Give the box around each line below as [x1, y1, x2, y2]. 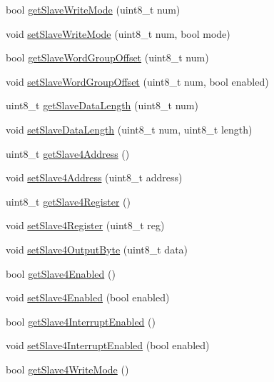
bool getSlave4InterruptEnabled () [6, 313, 156, 328]
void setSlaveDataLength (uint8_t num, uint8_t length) [6, 121, 253, 136]
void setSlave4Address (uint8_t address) [6, 170, 183, 185]
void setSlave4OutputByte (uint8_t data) [6, 241, 188, 256]
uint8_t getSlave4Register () [6, 193, 131, 208]
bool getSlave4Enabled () [6, 266, 116, 281]
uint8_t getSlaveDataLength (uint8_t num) [6, 98, 198, 113]
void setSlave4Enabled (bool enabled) [6, 290, 170, 305]
